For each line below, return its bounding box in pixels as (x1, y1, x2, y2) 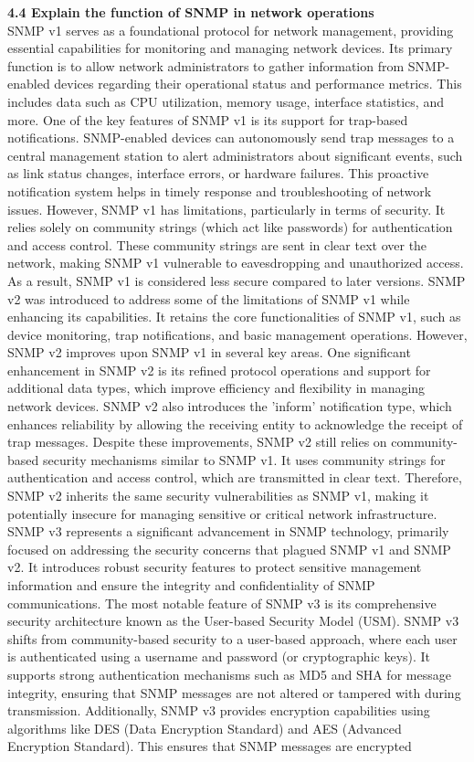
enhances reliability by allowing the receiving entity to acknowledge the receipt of (7, 414, 463, 433)
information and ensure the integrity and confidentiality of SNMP (7, 576, 375, 594)
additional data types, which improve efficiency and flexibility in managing (7, 378, 426, 397)
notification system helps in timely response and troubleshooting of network (7, 181, 432, 200)
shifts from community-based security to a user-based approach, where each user (7, 629, 458, 648)
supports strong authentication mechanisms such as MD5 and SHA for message (7, 664, 451, 683)
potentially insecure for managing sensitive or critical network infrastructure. (7, 503, 437, 523)
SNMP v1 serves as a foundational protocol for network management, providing (7, 20, 454, 39)
